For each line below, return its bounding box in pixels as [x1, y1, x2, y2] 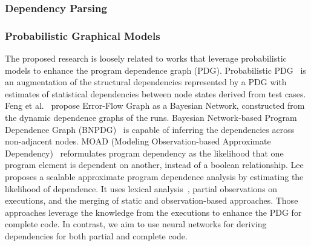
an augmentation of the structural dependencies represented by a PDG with [5, 76, 287, 88]
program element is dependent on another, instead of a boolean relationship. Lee [5, 158, 304, 171]
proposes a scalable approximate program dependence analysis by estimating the [5, 170, 304, 183]
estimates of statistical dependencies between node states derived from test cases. [5, 87, 306, 100]
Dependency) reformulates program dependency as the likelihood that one [5, 146, 284, 159]
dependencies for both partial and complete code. [5, 229, 188, 242]
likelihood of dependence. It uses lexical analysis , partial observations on [5, 182, 278, 195]
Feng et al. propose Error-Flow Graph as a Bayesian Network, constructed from [5, 99, 305, 112]
